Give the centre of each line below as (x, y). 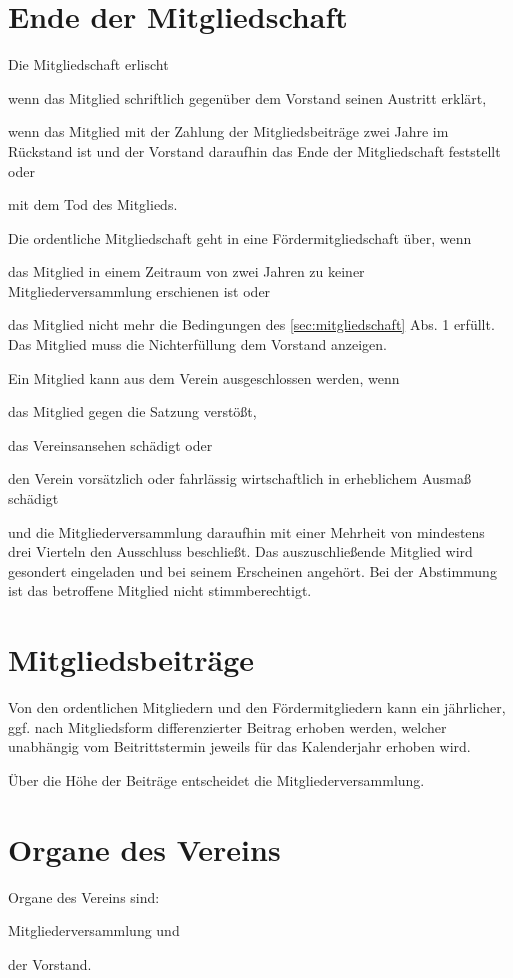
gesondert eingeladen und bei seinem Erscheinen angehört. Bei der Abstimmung (252, 570)
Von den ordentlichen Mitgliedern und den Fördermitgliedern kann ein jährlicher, (257, 707)
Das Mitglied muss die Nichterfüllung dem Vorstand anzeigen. (197, 344)
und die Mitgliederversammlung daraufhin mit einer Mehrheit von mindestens (246, 531)
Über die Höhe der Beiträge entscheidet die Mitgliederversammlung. (216, 779)
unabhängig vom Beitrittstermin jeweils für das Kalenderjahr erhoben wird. (239, 746)
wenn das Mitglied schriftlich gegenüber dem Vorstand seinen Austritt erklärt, (247, 97)
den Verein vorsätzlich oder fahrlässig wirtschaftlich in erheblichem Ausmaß (240, 478)
